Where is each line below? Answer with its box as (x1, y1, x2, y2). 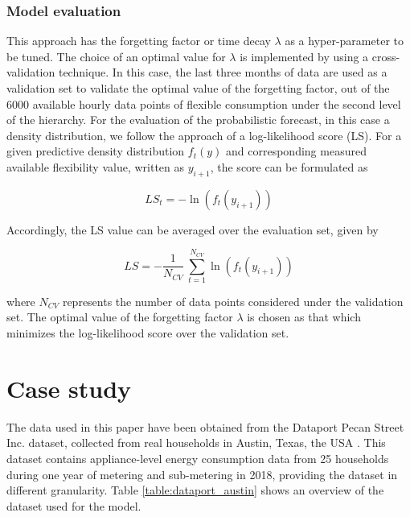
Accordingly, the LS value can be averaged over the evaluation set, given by (6, 221, 379, 238)
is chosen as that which (247, 308, 361, 325)
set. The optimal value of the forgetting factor (6, 308, 233, 325)
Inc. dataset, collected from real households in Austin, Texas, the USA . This (6, 434, 386, 451)
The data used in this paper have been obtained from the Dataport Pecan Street (6, 418, 404, 435)
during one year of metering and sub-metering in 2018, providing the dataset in (6, 465, 398, 482)
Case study (6, 371, 132, 404)
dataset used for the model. (6, 497, 141, 514)
